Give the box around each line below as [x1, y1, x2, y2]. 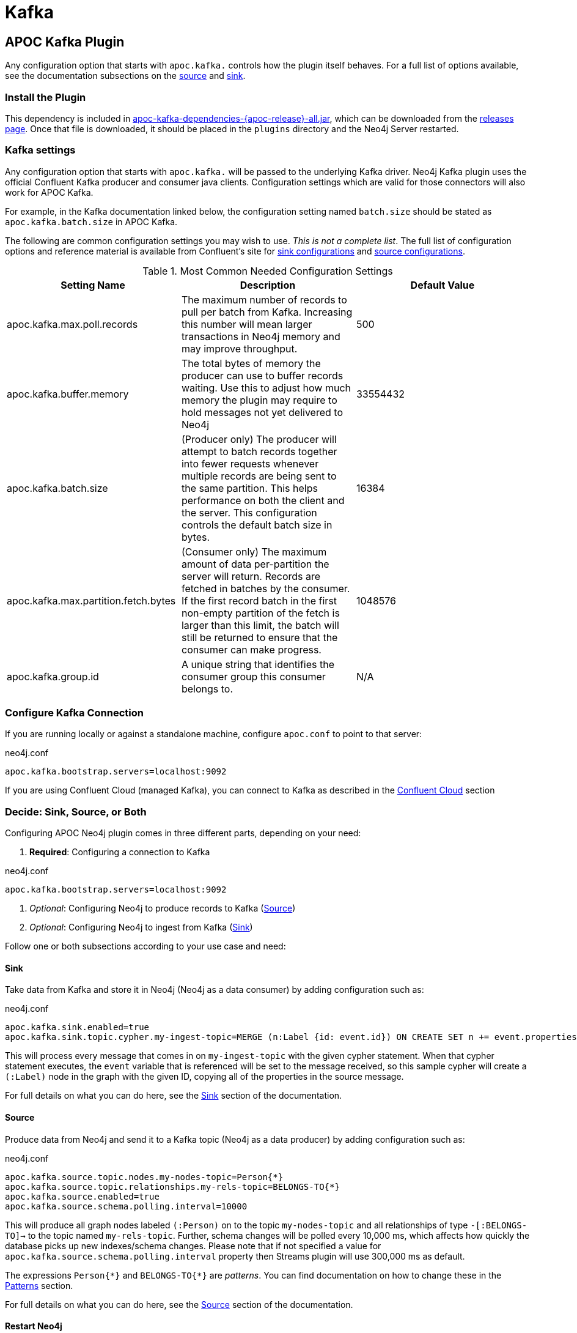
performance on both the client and [181, 494, 345, 507]
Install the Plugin [5, 91, 86, 103]
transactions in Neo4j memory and [181, 330, 340, 343]
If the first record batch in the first [181, 594, 337, 607]
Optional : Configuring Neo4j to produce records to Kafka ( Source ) [29, 903, 296, 914]
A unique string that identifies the [181, 658, 334, 670]
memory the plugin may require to [181, 393, 337, 406]
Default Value [410, 278, 475, 291]
